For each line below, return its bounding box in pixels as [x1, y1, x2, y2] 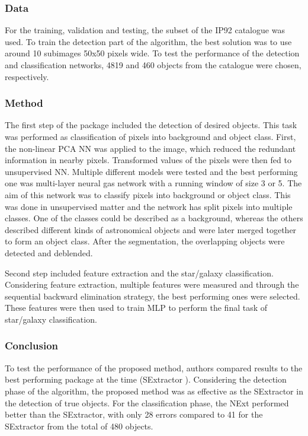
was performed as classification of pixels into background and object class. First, [5, 131, 296, 142]
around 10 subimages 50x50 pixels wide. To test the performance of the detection [5, 47, 300, 59]
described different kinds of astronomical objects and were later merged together [5, 223, 297, 235]
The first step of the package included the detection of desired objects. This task [5, 119, 297, 131]
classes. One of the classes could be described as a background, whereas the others [5, 212, 303, 224]
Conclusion [5, 338, 58, 353]
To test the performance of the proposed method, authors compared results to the [5, 361, 303, 374]
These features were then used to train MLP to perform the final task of [5, 301, 268, 314]
